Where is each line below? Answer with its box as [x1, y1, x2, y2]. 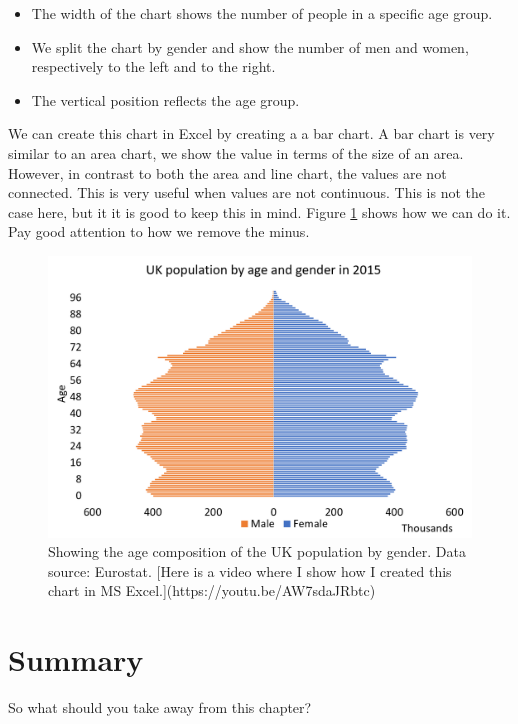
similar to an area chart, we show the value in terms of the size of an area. [8, 142, 464, 163]
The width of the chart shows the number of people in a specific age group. [31, 3, 493, 23]
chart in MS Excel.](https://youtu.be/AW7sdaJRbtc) [48, 580, 376, 601]
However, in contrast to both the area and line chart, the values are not [8, 162, 447, 183]
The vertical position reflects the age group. [31, 89, 300, 110]
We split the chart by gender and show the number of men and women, [31, 36, 469, 57]
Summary [8, 639, 144, 680]
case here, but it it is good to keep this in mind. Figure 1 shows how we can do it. [8, 201, 511, 222]
